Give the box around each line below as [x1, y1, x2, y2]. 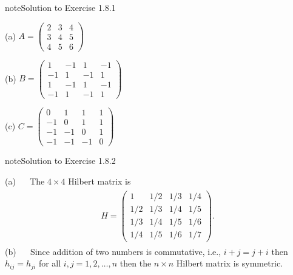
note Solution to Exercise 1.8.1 [5, 1, 116, 13]
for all [38, 257, 61, 270]
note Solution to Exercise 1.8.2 [5, 154, 116, 167]
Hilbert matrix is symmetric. [176, 257, 283, 270]
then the [120, 257, 152, 270]
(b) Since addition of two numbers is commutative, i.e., [5, 245, 221, 257]
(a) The [5, 174, 45, 187]
